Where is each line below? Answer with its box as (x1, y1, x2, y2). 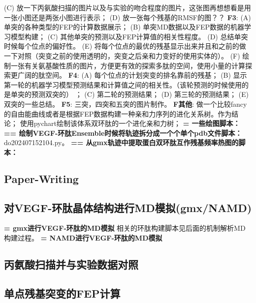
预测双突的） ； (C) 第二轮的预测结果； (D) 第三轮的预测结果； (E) (31, 89, 249, 99)
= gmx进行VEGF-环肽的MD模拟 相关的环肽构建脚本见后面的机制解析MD (4, 223, 246, 233)
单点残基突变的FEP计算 (4, 285, 121, 301)
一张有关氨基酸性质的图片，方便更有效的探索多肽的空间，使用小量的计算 (10, 60, 245, 70)
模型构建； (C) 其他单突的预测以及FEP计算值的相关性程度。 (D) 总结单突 (10, 31, 248, 41)
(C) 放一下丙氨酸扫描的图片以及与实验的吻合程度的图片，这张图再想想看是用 (4, 2, 251, 12)
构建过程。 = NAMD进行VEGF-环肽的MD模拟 (4, 233, 162, 243)
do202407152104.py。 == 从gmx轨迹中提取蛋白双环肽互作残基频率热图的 (4, 137, 239, 148)
